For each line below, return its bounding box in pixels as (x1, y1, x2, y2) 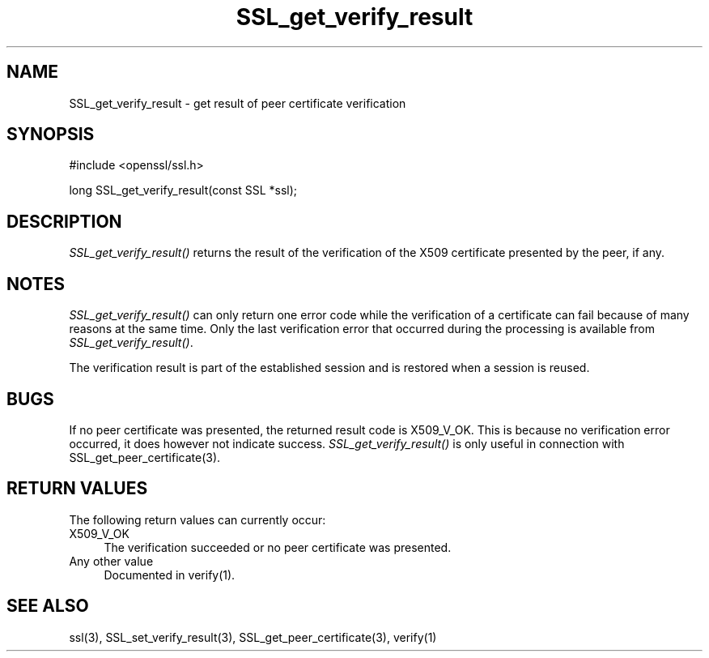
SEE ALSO (6, 596, 89, 617)
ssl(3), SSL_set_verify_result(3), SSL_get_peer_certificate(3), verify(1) (69, 630, 437, 644)
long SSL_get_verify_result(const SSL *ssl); (69, 183, 298, 198)
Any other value (69, 553, 154, 568)
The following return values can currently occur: (69, 512, 326, 527)
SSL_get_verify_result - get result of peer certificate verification (69, 96, 406, 110)
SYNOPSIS (6, 124, 95, 145)
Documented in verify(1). (104, 567, 236, 582)
